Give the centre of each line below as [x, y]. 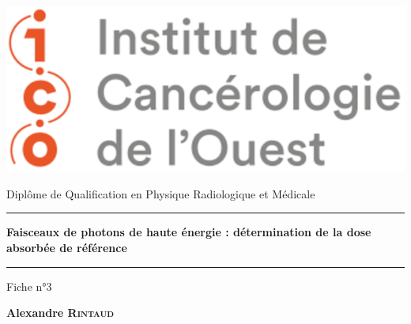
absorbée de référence [67, 247]
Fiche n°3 [29, 286]
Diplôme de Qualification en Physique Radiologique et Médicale [161, 193]
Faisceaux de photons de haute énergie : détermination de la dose [189, 232]
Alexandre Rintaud [60, 313]
